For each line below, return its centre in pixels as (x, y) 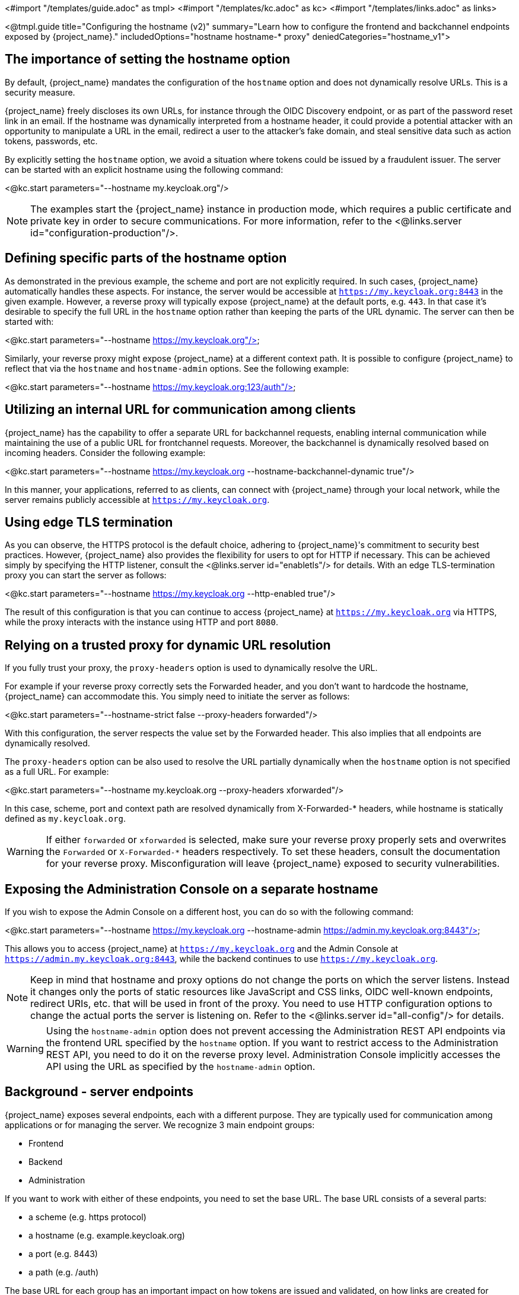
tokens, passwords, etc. (51, 141)
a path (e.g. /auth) (64, 1272)
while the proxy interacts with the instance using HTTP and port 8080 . (142, 622)
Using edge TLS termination (89, 522)
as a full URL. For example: (57, 772)
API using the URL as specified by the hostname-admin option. (181, 1067)
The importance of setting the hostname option (148, 59)
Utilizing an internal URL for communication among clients (180, 410)
